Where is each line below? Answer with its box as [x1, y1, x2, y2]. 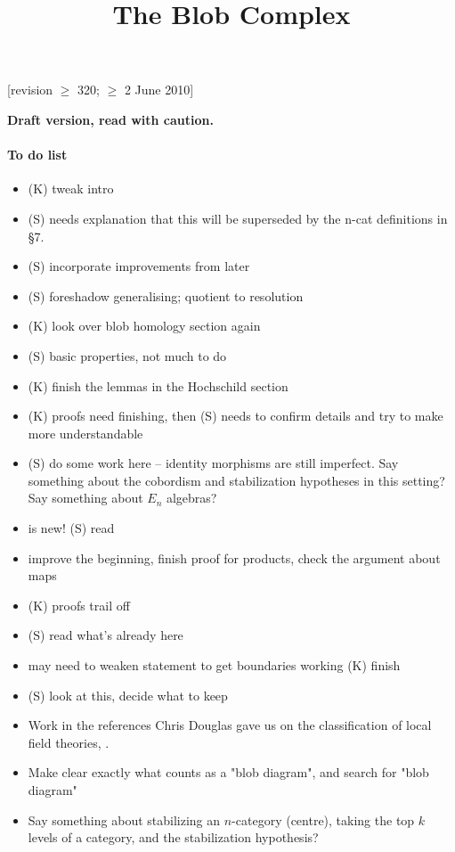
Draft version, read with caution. [7, 110, 214, 128]
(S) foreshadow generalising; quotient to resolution [28, 286, 304, 305]
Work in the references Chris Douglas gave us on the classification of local [28, 716, 432, 734]
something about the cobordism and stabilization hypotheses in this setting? [28, 471, 445, 489]
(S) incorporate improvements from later [28, 257, 250, 275]
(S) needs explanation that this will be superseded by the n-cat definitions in [28, 209, 448, 227]
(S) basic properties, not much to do [28, 346, 227, 365]
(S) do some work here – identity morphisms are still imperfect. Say [28, 454, 399, 472]
